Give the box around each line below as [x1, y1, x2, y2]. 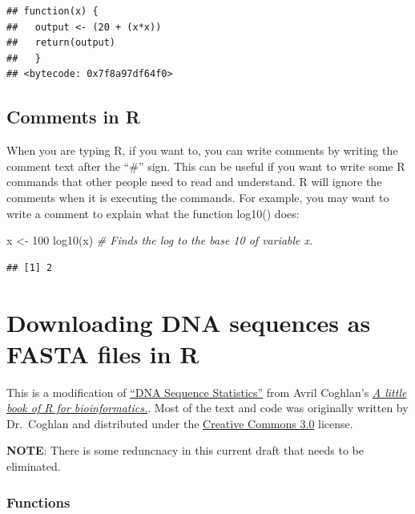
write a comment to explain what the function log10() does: [6, 204, 300, 221]
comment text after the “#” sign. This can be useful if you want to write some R [6, 157, 405, 174]
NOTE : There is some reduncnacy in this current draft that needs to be [6, 442, 364, 459]
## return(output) [6, 37, 116, 49]
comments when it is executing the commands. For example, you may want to [6, 188, 389, 205]
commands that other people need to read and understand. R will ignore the [6, 173, 382, 190]
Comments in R [6, 104, 140, 129]
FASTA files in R [6, 337, 199, 370]
